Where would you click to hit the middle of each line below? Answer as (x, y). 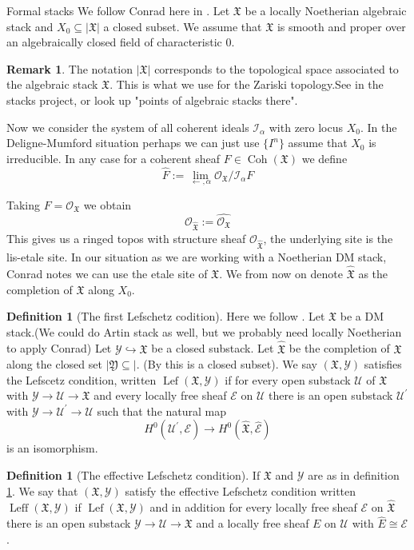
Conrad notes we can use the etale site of (107, 273)
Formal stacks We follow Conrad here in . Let (118, 10)
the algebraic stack (52, 84)
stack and (30, 26)
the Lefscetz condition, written (82, 379)
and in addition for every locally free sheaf (253, 507)
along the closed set (54, 364)
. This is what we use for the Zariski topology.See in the (247, 84)
